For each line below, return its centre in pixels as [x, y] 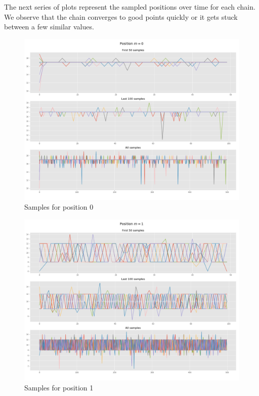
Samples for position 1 [59, 387]
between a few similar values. [49, 27]
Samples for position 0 [59, 207]
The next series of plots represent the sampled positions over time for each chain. [130, 7]
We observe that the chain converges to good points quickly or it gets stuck [121, 16]
